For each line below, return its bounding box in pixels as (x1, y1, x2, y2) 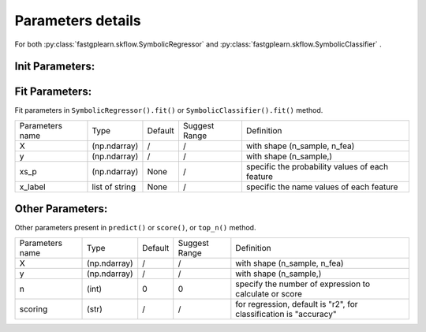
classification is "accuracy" (235, 308, 337, 319)
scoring (19, 304, 48, 315)
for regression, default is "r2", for (235, 298, 358, 309)
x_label (19, 181, 47, 192)
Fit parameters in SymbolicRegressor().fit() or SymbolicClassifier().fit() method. (14, 106, 323, 115)
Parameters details (14, 12, 141, 29)
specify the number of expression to (235, 278, 371, 289)
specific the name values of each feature (245, 181, 398, 192)
